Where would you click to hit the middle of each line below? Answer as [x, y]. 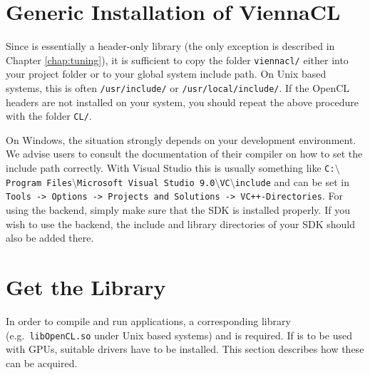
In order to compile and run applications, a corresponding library [148, 320]
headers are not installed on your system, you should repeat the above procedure [182, 102]
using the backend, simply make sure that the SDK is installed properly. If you [178, 210]
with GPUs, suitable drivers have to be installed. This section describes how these [185, 349]
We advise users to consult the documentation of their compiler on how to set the [184, 154]
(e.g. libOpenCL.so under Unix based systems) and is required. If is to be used [179, 335]
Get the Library [86, 287]
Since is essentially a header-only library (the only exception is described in [170, 46]
